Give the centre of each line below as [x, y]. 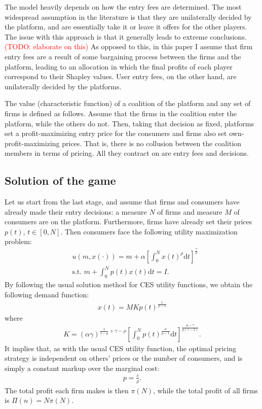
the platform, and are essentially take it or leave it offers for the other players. [126, 27]
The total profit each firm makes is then [67, 390]
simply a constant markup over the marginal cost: [82, 368]
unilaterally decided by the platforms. [63, 86]
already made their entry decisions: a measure [76, 211]
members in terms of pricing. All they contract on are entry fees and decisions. [127, 153]
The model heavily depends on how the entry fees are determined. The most [123, 7]
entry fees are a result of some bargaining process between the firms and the [123, 56]
